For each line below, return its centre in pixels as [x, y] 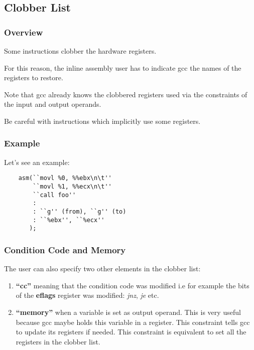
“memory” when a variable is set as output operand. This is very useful [128, 312]
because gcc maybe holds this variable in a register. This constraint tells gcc [133, 322]
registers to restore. [34, 77]
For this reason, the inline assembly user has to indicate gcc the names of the [123, 67]
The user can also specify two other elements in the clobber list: [102, 269]
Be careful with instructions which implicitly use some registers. [102, 121]
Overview [24, 32]
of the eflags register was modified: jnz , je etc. [87, 295]
